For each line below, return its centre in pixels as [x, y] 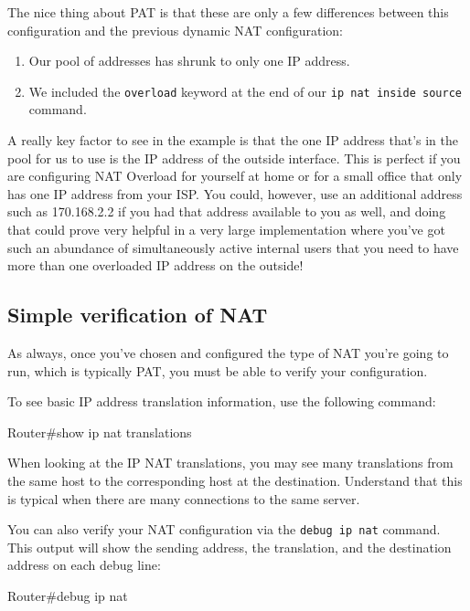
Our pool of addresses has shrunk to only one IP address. [189, 61]
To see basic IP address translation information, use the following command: [222, 401]
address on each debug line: [84, 565]
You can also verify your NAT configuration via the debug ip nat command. [224, 529]
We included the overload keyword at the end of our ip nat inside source [245, 91]
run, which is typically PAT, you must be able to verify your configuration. [218, 370]
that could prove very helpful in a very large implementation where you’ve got [226, 229]
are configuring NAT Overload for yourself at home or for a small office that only [235, 176]
